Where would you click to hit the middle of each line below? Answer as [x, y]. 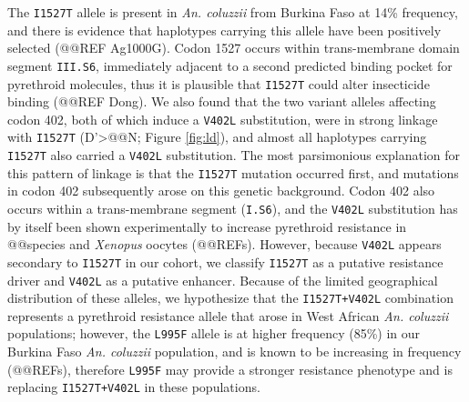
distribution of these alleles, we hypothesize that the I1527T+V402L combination [230, 298]
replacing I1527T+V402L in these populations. [134, 387]
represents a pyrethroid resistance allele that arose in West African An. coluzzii [228, 315]
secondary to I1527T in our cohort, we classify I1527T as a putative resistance [225, 261]
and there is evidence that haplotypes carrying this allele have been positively [224, 30]
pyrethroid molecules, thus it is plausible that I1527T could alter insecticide [219, 83]
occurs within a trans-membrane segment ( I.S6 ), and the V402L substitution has [233, 208]
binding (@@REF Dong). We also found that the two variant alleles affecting [222, 101]
